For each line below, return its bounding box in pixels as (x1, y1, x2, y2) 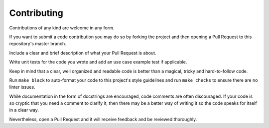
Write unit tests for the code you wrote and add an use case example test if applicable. (9, 59, 187, 65)
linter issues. (9, 84, 35, 90)
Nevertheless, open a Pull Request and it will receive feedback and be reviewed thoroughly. (9, 116, 197, 122)
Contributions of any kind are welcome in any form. (9, 25, 115, 31)
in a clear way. (9, 107, 39, 113)
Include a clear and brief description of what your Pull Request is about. (9, 50, 156, 56)
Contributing (9, 7, 63, 18)
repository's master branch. (9, 41, 67, 47)
